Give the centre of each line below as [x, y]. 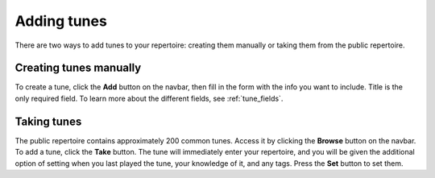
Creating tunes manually [78, 68]
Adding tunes [61, 21]
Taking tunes [48, 121]
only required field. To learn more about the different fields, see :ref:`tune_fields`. [149, 98]
